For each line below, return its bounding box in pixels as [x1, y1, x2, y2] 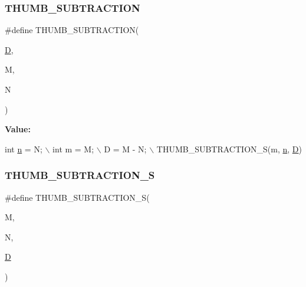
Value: [5, 123, 31, 135]
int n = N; [5, 142, 42, 155]
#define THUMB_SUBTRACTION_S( [5, 191, 150, 203]
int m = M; [52, 142, 94, 155]
